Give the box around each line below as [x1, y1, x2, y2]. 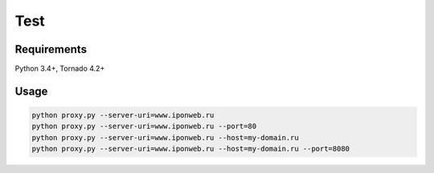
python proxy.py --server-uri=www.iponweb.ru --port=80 [31, 122, 257, 131]
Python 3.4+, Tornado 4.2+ [14, 64, 105, 74]
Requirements [14, 42, 88, 56]
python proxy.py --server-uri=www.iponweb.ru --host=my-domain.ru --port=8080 [31, 144, 350, 154]
